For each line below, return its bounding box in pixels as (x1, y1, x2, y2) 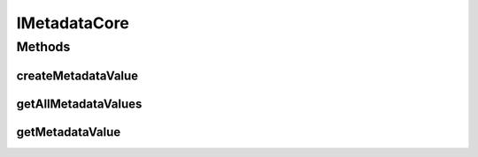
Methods (16, 39, 71, 55)
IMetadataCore (16, 13, 130, 33)
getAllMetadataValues (16, 96, 143, 111)
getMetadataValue (16, 124, 121, 139)
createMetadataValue (16, 68, 139, 83)
